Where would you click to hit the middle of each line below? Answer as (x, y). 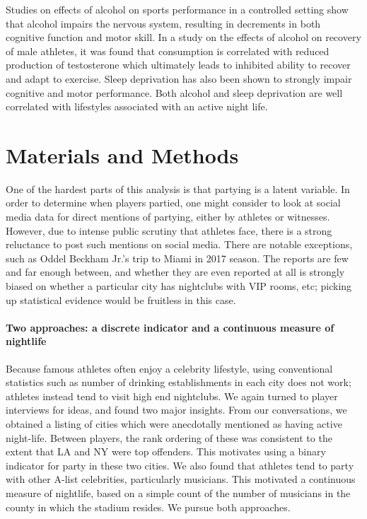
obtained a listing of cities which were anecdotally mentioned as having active (174, 423)
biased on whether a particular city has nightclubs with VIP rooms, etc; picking (179, 286)
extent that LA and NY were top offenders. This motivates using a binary (166, 451)
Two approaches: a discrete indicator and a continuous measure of (170, 327)
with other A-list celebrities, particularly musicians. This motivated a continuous (181, 479)
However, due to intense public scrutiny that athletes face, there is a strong (169, 230)
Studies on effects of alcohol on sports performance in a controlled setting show (177, 9)
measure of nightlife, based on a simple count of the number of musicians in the (178, 492)
